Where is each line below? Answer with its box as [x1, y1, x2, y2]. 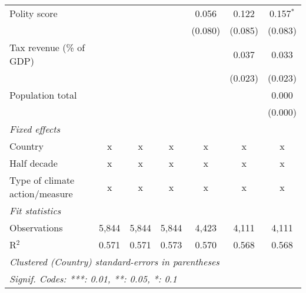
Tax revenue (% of [9, 41, 85, 54]
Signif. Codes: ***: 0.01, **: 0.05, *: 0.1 [9, 272, 177, 285]
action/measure [9, 187, 73, 200]
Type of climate [9, 173, 75, 187]
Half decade [9, 156, 58, 170]
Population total [9, 88, 77, 102]
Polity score [9, 6, 58, 20]
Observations [9, 221, 63, 234]
